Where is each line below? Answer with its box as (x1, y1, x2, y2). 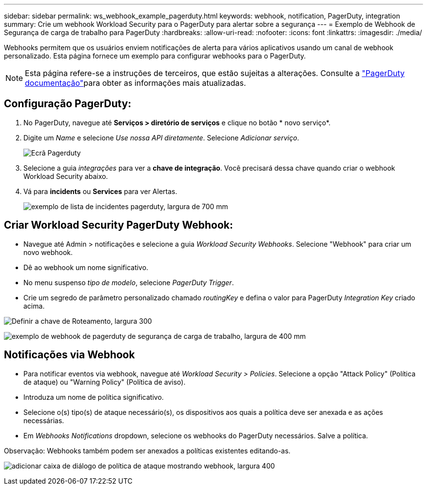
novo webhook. (23, 248, 73, 256)
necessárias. (23, 416, 64, 425)
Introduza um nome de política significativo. (23, 392, 164, 401)
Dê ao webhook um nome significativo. (23, 263, 149, 272)
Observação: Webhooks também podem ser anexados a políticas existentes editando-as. (4, 446, 291, 455)
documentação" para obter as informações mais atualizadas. (25, 78, 246, 88)
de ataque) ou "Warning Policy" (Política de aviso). (23, 377, 186, 386)
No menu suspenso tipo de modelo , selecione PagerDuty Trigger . (23, 278, 234, 287)
